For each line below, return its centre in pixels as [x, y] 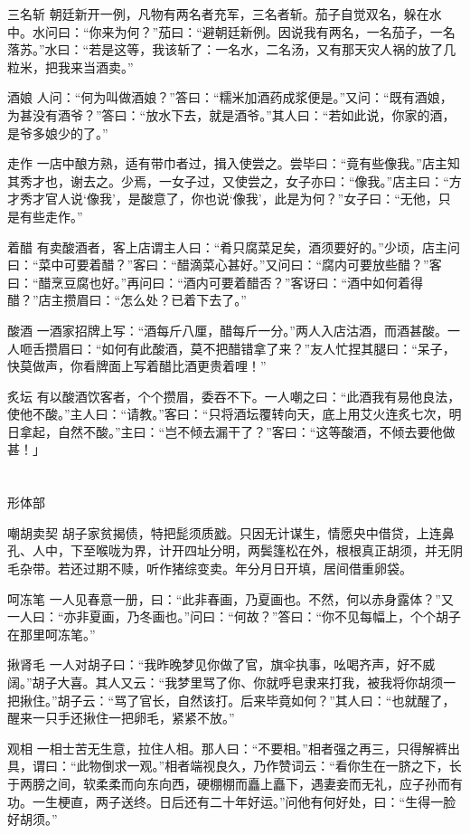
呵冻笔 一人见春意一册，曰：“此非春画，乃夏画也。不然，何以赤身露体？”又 [230, 598]
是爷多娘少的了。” [58, 133]
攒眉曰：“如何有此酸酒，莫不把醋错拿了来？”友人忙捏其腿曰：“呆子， [250, 348]
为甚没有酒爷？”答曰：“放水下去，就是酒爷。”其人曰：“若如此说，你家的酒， [231, 114]
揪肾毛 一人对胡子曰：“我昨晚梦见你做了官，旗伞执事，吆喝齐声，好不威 [221, 664]
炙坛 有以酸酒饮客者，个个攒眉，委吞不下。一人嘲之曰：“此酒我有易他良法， [234, 396]
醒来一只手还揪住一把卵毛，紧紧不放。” [121, 718]
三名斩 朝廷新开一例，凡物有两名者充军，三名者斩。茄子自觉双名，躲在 [218, 14]
